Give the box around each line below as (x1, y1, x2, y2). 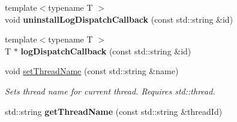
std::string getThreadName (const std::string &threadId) (5, 105, 223, 117)
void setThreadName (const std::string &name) (5, 65, 179, 77)
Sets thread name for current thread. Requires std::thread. (5, 84, 215, 97)
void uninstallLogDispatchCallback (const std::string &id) (5, 13, 233, 25)
